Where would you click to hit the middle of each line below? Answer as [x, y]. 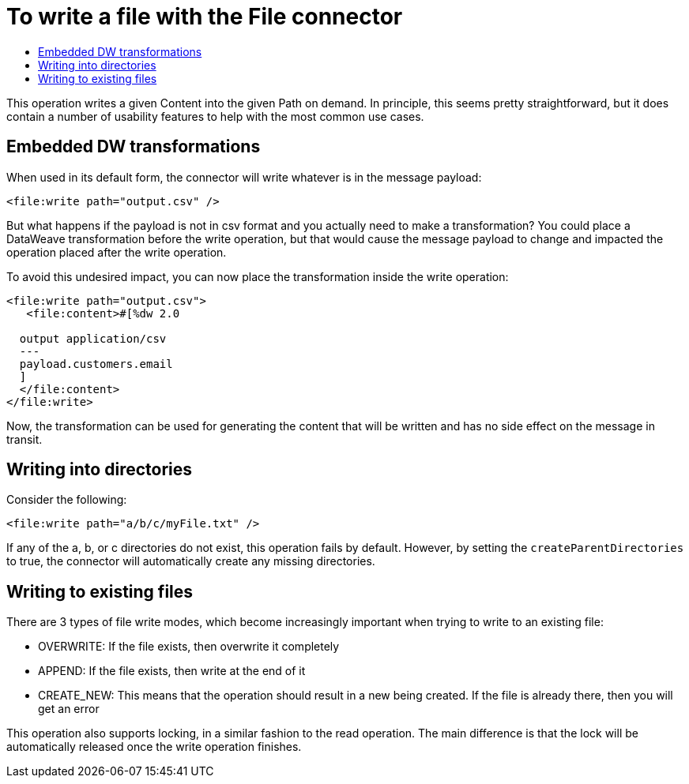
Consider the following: [67, 500]
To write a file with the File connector [205, 17]
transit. [24, 439]
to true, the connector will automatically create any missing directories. [191, 561]
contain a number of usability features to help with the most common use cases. [215, 116]
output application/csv [93, 338]
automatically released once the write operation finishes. [154, 747]
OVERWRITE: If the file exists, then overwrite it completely [189, 647]
